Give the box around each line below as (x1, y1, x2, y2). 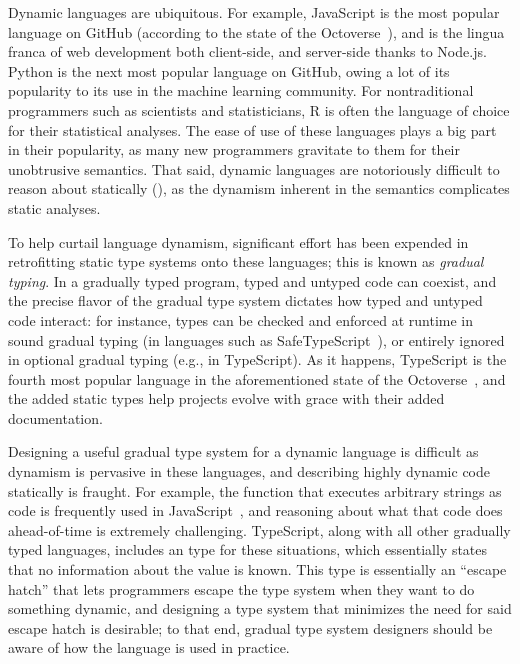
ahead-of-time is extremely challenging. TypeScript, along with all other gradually (8, 519, 511, 540)
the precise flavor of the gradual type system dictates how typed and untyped (8, 290, 483, 311)
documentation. (8, 407, 103, 428)
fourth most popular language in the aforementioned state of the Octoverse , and (8, 368, 506, 389)
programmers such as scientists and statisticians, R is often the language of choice (8, 99, 510, 120)
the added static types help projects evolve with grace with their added (8, 388, 445, 409)
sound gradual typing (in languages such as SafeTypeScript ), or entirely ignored (8, 329, 505, 350)
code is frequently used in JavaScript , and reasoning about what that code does (8, 500, 503, 521)
